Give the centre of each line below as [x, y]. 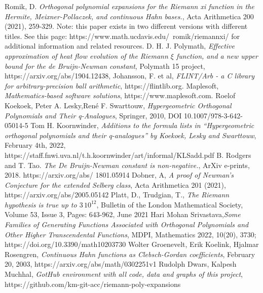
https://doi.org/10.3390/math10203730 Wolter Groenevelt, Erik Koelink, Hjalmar [132, 244]
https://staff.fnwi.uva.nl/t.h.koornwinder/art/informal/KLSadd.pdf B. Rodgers [128, 155]
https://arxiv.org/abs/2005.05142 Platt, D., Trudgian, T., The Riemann [117, 195]
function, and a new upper [217, 55]
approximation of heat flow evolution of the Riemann [86, 55]
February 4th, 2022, [35, 145]
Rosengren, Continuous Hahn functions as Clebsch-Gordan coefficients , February [130, 254]
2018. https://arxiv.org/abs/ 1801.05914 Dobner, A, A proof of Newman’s [119, 175]
